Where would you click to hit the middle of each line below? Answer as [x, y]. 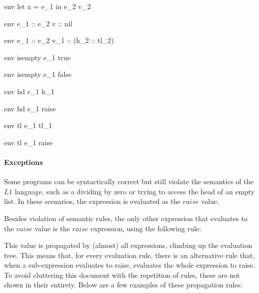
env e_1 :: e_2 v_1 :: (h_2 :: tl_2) [59, 40]
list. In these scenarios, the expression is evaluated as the [92, 201]
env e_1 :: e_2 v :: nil [38, 23]
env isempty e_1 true [37, 57]
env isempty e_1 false [38, 74]
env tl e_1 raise [29, 142]
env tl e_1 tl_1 [28, 125]
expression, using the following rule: [146, 228]
